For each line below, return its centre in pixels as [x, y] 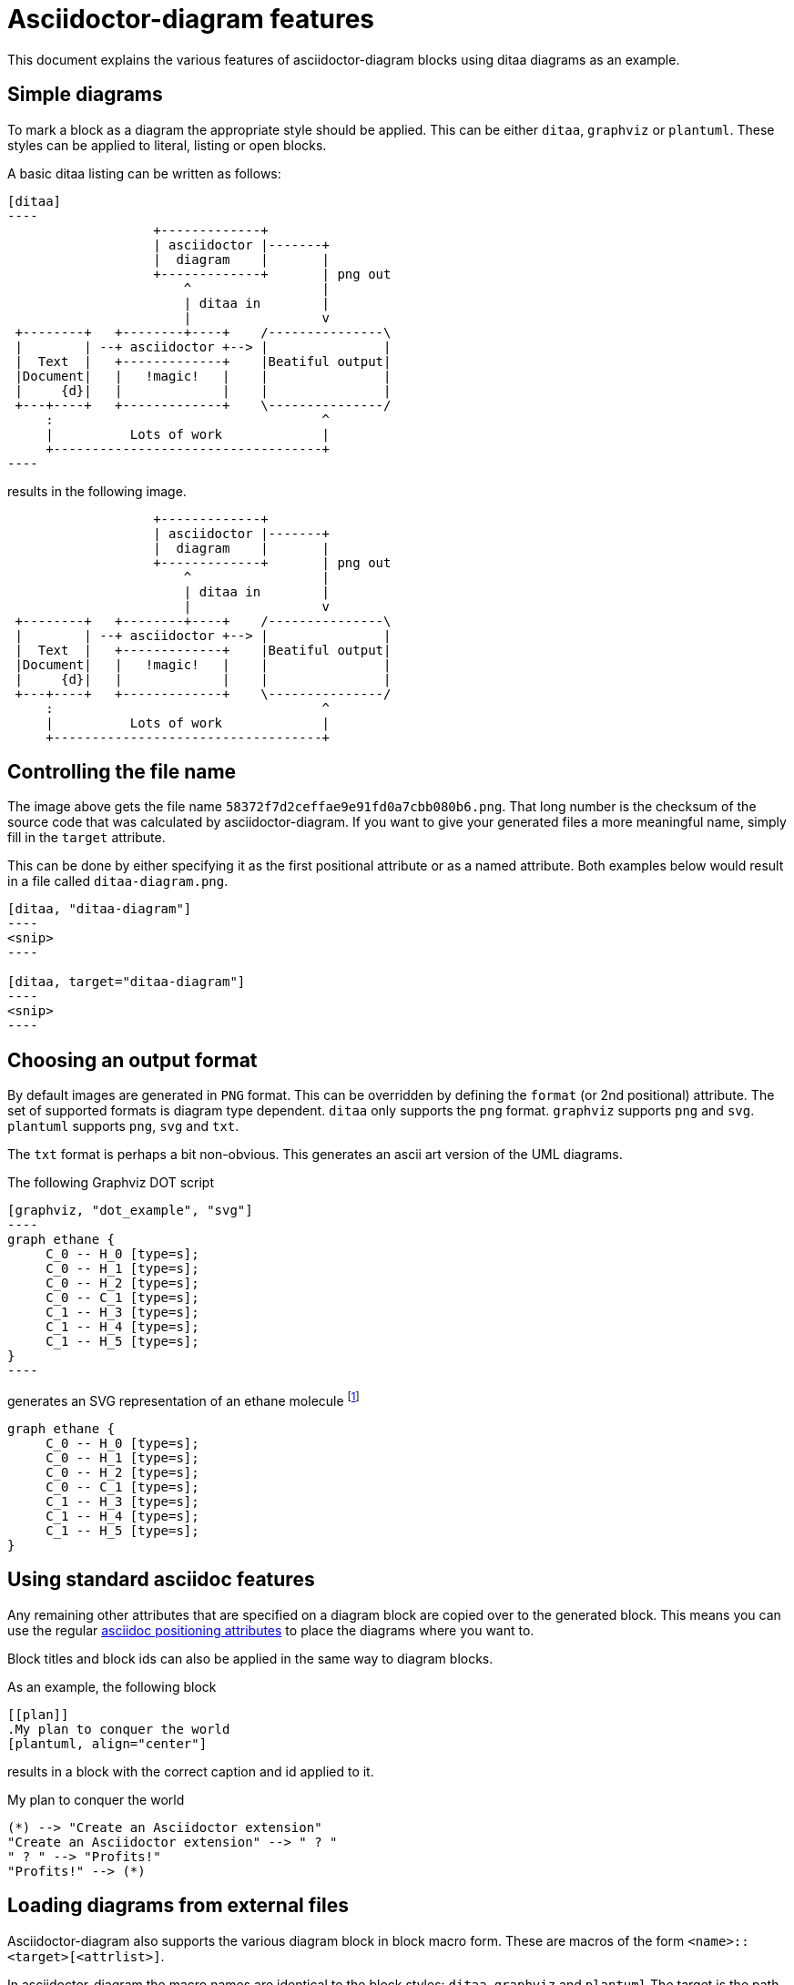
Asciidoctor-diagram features [191, 19]
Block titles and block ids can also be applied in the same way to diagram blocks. [250, 1658]
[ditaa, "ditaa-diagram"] [100, 909]
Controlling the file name [122, 772]
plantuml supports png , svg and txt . [123, 1126]
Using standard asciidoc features [161, 1580]
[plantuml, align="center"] [107, 1743]
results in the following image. [97, 491]
